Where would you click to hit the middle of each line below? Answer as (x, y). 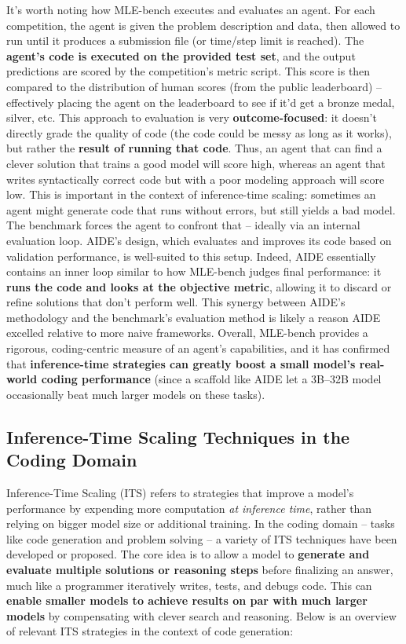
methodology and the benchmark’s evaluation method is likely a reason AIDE (194, 317)
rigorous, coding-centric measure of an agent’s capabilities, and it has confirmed (198, 348)
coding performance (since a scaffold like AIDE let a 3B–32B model (211, 379)
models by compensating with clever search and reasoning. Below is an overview (201, 615)
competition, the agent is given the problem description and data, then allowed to (203, 25)
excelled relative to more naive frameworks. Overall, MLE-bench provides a (187, 333)
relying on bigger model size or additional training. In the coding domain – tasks (201, 523)
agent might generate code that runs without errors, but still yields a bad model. (201, 209)
